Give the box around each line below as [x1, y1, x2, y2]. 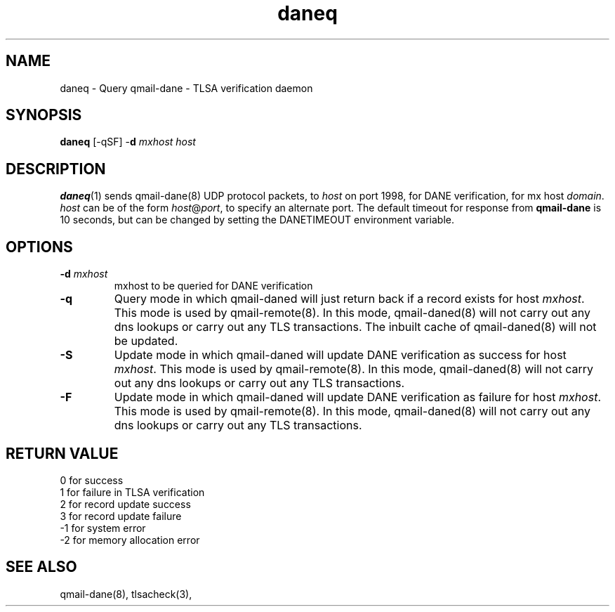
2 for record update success [60, 497, 191, 510]
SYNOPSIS [6, 106, 82, 124]
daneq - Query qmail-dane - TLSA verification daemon [60, 82, 313, 94]
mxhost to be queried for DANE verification [114, 280, 313, 292]
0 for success [60, 474, 124, 486]
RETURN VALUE [6, 444, 119, 462]
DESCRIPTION [6, 159, 106, 178]
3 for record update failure [60, 509, 182, 522]
